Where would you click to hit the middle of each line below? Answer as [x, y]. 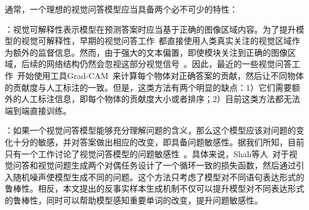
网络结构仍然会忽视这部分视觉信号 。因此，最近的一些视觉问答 [169, 64]
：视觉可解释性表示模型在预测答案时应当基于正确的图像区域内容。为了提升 [150, 29]
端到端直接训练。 [38, 110]
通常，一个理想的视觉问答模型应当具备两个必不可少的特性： [121, 9]
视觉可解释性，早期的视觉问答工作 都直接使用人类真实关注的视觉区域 [156, 41]
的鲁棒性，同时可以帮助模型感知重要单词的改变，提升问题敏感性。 [134, 200]
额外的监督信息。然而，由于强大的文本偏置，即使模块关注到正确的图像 [150, 52]
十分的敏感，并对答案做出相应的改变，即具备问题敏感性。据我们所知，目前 [158, 141]
